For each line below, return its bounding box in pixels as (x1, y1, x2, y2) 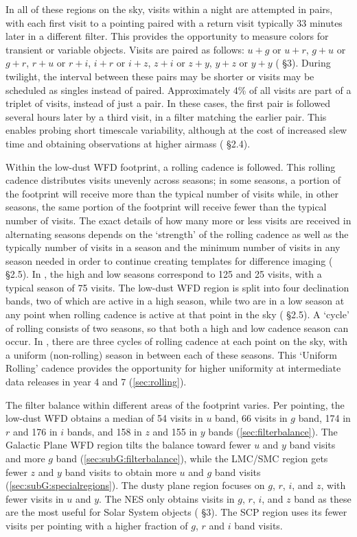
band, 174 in (298, 411, 351, 425)
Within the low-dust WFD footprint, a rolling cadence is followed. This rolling (5, 159, 336, 174)
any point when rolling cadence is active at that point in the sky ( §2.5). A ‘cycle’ (5, 307, 349, 322)
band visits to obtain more (65, 464, 176, 479)
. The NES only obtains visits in (99, 491, 235, 505)
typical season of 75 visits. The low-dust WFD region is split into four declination (5, 280, 349, 294)
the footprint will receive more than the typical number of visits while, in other (5, 186, 338, 200)
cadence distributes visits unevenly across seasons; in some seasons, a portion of (5, 173, 341, 187)
